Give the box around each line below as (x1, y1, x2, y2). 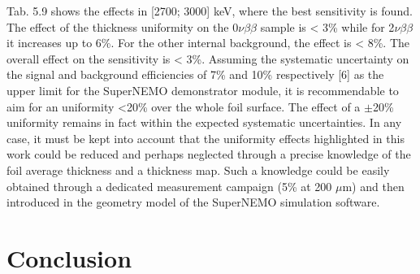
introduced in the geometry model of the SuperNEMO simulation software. (6, 194, 380, 211)
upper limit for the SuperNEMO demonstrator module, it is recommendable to (6, 81, 399, 98)
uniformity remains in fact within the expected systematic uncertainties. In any (6, 114, 402, 131)
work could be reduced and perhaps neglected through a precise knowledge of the (6, 146, 411, 163)
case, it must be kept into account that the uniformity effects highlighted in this (6, 129, 405, 146)
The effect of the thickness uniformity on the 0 (6, 18, 239, 35)
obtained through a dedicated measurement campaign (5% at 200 (6, 177, 332, 194)
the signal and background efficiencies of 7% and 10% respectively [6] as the (6, 66, 384, 83)
